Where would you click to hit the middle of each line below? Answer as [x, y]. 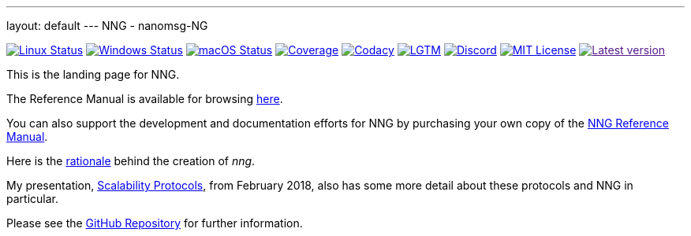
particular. [32, 199]
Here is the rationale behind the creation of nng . [131, 161]
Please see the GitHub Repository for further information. [155, 223]
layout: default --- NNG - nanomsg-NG [107, 26]
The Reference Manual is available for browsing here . [145, 99]
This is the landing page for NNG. [93, 74]
